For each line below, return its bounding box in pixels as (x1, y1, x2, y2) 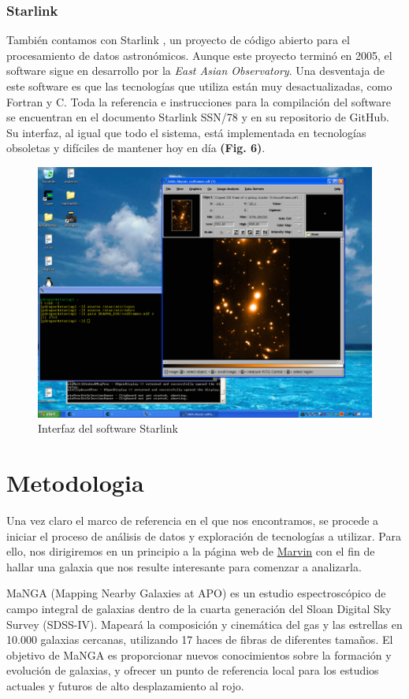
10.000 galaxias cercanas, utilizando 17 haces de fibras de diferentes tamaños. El (6, 631, 393, 648)
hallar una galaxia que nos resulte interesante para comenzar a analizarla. (6, 558, 362, 574)
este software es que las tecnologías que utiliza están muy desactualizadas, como (6, 78, 392, 94)
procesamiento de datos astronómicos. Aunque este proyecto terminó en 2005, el (6, 46, 392, 63)
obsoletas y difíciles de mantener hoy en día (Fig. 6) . (6, 139, 266, 156)
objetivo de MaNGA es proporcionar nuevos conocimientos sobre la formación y (6, 646, 392, 663)
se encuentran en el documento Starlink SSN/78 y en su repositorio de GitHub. (6, 109, 389, 125)
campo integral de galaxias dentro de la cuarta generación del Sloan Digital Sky (6, 600, 392, 617)
